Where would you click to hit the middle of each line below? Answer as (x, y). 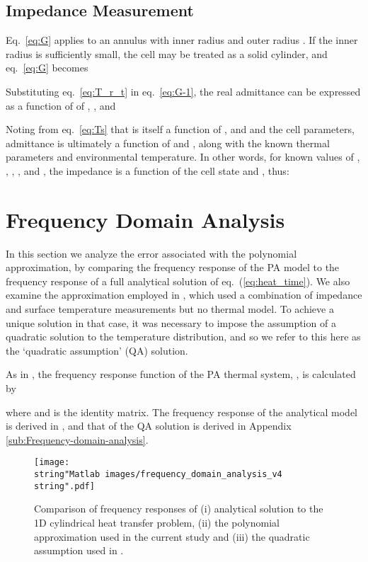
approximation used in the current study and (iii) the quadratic (172, 536)
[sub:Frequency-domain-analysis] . (77, 439)
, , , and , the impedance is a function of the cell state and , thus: (148, 170)
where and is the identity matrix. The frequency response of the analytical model (182, 412)
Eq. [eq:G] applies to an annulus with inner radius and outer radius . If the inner (182, 40)
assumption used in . (79, 550)
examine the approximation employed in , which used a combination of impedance (184, 295)
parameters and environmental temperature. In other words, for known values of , (183, 157)
